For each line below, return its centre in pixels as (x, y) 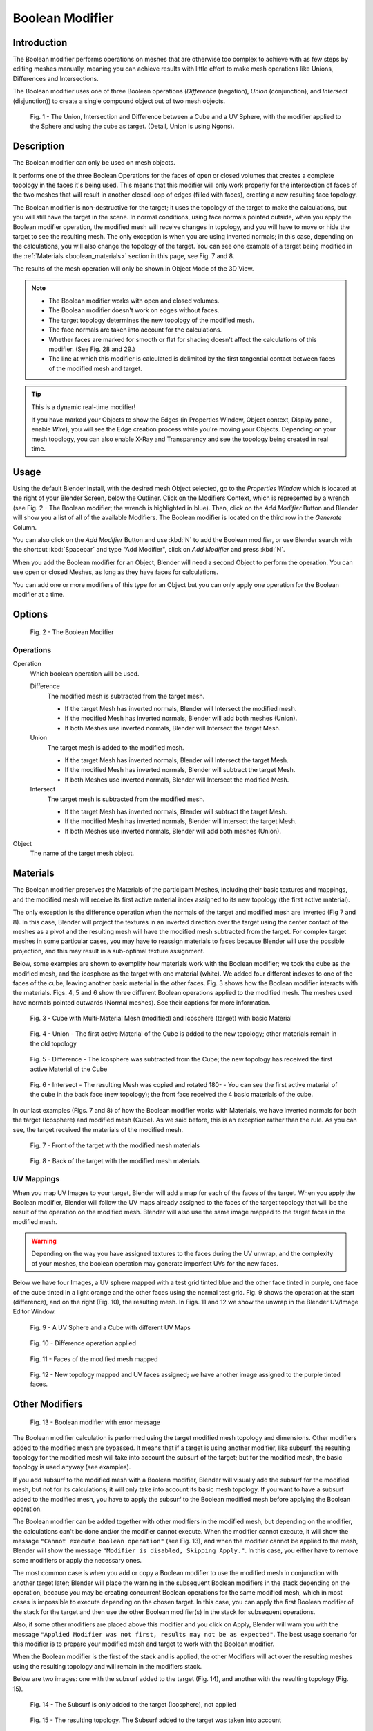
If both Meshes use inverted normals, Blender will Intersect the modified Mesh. (177, 780)
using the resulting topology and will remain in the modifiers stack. (107, 1666)
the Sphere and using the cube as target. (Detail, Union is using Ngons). (132, 126)
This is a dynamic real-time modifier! (84, 407)
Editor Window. (35, 1311)
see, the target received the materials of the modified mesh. (98, 1129)
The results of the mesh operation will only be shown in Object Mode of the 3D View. (133, 269)
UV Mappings (36, 1179)
